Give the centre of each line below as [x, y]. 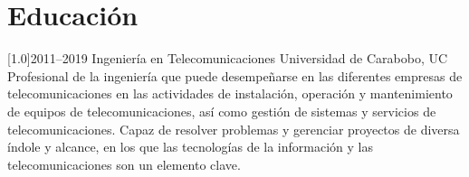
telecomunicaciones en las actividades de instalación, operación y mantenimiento [230, 93]
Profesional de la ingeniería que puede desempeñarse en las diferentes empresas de [235, 75]
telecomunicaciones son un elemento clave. [124, 164]
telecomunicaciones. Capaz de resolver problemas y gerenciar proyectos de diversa [234, 129]
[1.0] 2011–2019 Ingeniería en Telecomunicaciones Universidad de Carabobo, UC [228, 58]
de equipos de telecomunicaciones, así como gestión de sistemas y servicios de [222, 111]
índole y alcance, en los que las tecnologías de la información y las [190, 147]
